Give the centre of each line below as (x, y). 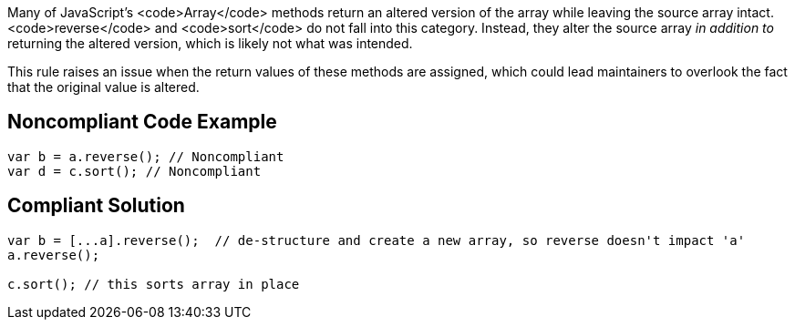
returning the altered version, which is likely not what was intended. (210, 43)
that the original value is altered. (103, 87)
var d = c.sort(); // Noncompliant (134, 171)
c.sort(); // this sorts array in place (154, 284)
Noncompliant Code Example (142, 122)
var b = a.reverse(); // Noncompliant (146, 156)
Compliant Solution (96, 206)
